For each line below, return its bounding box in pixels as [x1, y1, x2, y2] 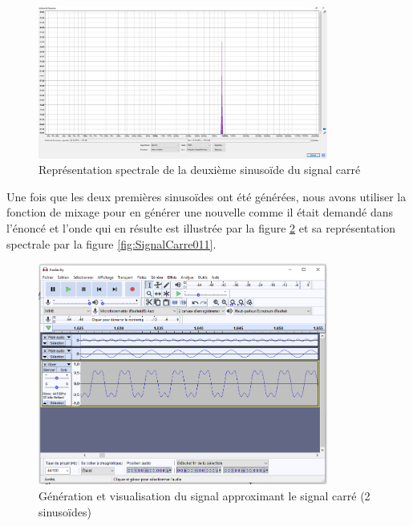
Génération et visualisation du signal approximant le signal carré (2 [38, 488, 370, 504]
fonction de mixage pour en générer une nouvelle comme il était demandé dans [6, 204, 394, 221]
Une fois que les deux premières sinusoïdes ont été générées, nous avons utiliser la [6, 188, 407, 204]
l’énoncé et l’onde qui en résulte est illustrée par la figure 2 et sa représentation [6, 220, 396, 237]
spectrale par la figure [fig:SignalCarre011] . [6, 235, 217, 252]
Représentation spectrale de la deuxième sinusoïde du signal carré [38, 161, 361, 178]
